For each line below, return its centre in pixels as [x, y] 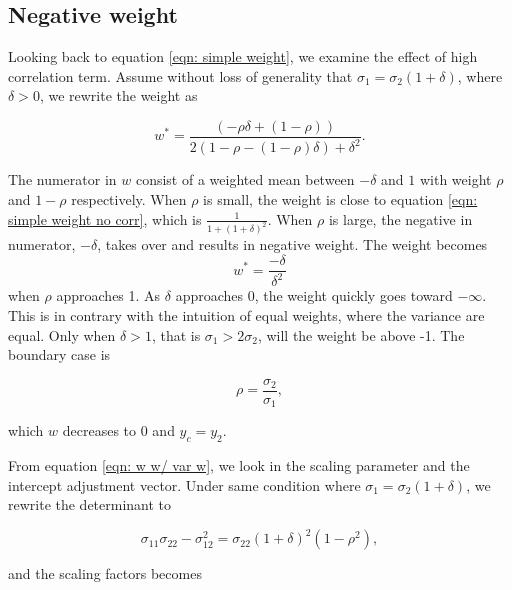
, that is [176, 334]
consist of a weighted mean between [245, 179]
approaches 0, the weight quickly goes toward [314, 295]
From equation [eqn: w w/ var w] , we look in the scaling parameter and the [239, 465]
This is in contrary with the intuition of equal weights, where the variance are [246, 315]
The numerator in [62, 179]
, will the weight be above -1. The [361, 334]
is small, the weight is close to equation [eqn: [340, 198]
